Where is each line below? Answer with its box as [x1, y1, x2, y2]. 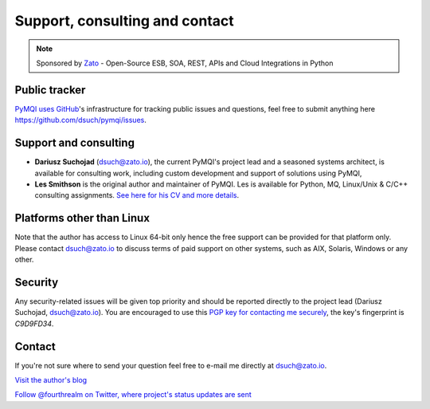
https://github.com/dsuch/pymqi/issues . [14, 116, 147, 125]
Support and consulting [14, 136, 135, 150]
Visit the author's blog [14, 375, 88, 384]
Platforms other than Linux [14, 211, 150, 225]
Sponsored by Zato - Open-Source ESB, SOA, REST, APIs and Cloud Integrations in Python [36, 58, 334, 68]
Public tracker [14, 83, 86, 96]
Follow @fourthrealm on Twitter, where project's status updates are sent [14, 390, 252, 399]
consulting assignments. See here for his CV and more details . [34, 191, 240, 200]
